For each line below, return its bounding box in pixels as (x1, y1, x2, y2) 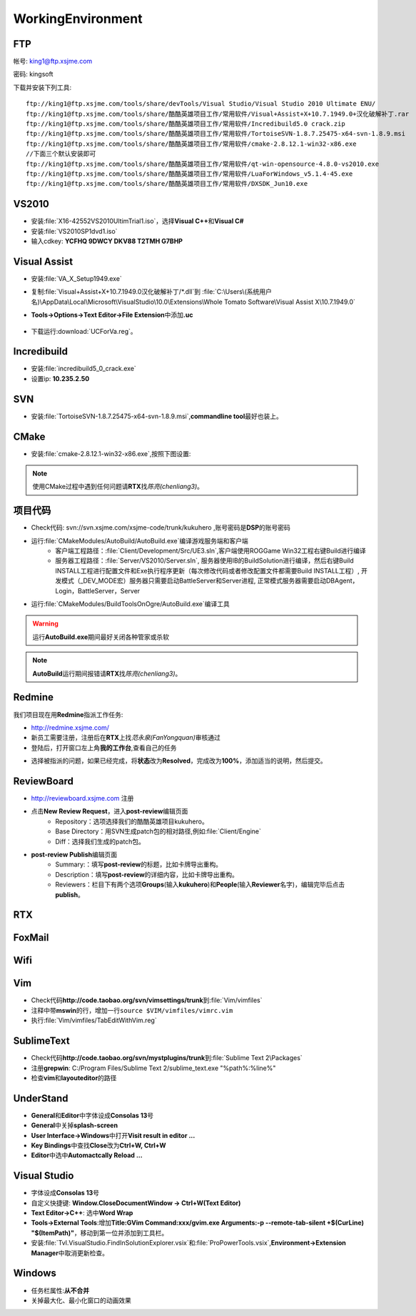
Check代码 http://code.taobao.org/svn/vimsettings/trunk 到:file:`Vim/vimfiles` (31, 996, 263, 1004)
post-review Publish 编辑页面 (31, 850, 118, 859)
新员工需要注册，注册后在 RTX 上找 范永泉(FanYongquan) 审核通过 (31, 733, 221, 742)
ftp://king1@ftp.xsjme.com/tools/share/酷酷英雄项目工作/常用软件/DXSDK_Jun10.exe (26, 179, 308, 188)
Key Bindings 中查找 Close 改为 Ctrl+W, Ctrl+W (31, 1141, 167, 1149)
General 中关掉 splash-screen (31, 1121, 118, 1129)
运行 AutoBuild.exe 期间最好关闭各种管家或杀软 (32, 633, 170, 641)
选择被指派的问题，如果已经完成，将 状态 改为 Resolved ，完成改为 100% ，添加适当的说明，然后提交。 (31, 756, 328, 765)
